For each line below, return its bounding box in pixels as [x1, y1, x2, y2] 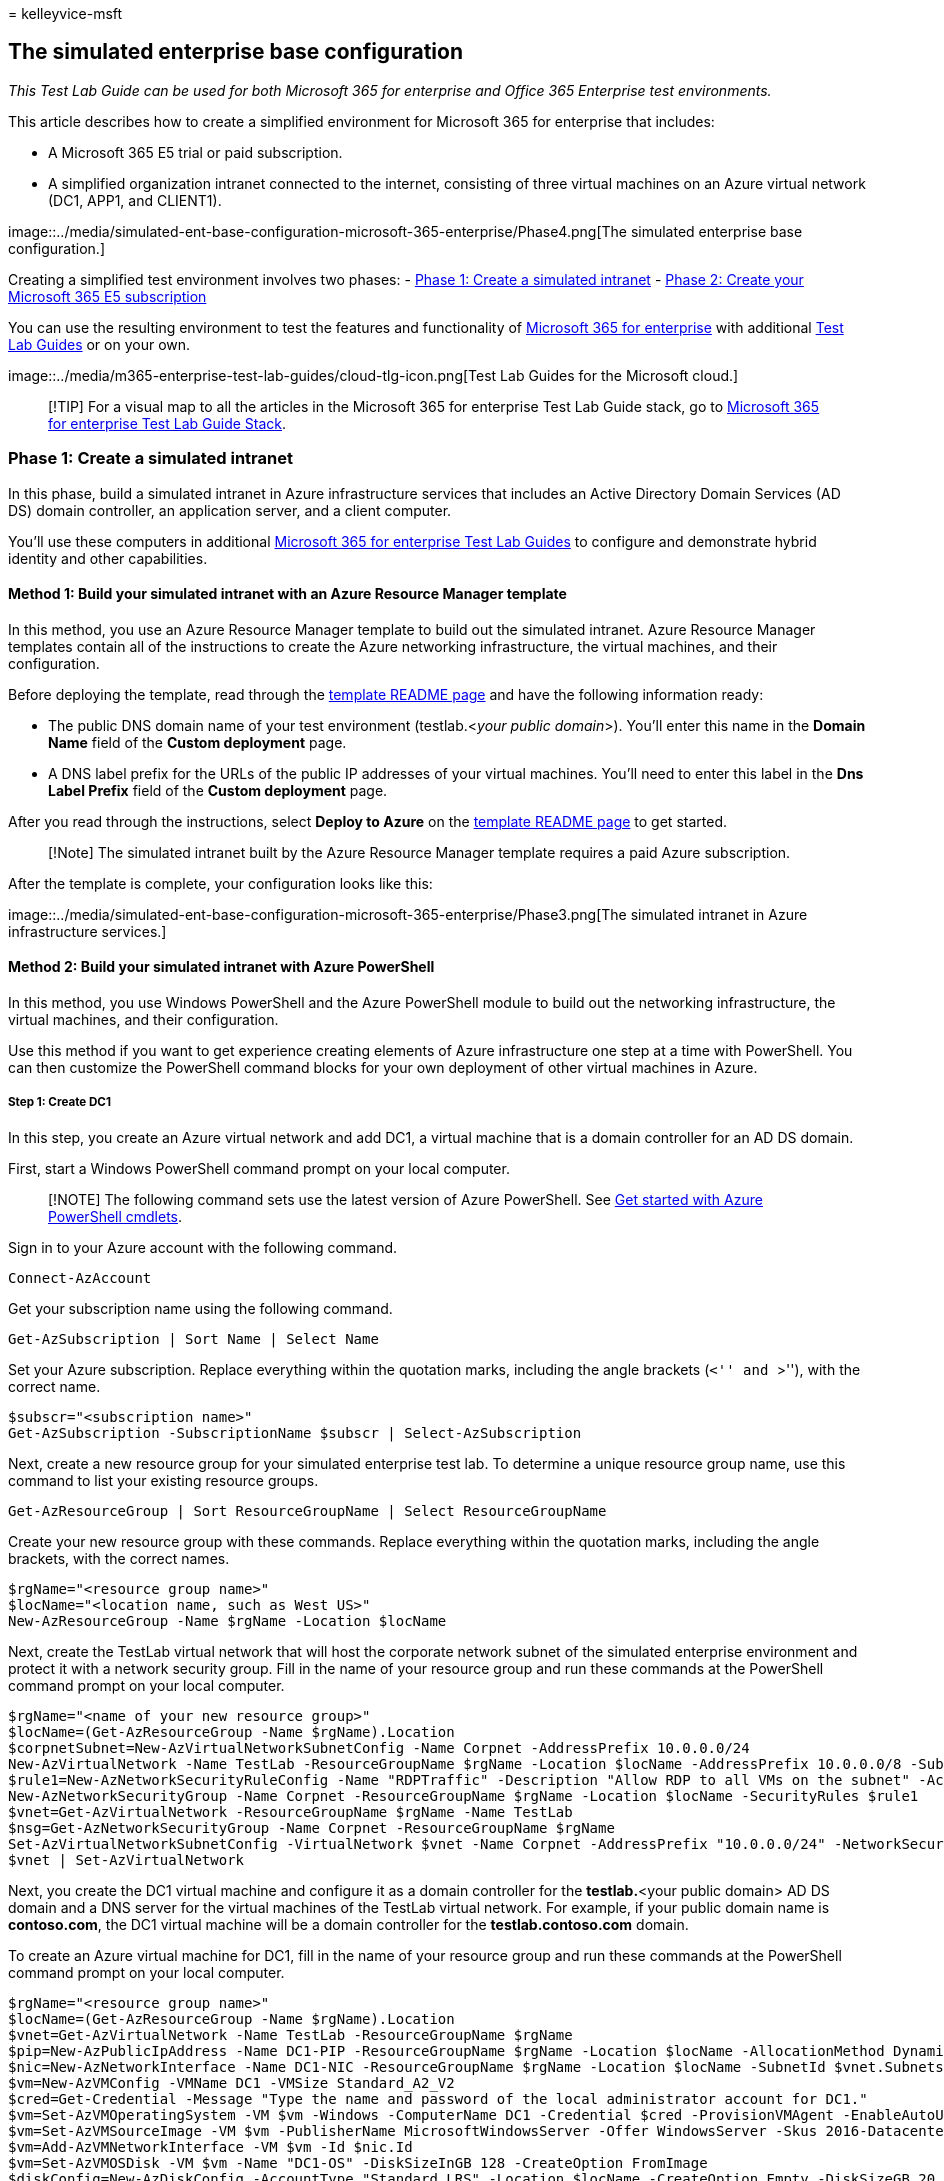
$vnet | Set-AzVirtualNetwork [8, 1851, 245, 1868]
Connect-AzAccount [8, 1269, 152, 1286]
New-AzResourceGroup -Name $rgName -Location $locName [8, 1612, 447, 1629]
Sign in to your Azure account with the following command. [8, 1238, 398, 1256]
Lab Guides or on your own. [8, 335, 191, 353]
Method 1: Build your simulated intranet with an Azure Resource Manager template [8, 585, 567, 603]
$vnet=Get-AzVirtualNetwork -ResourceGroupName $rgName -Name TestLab [8, 1803, 573, 1820]
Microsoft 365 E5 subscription [8, 287, 207, 305]
